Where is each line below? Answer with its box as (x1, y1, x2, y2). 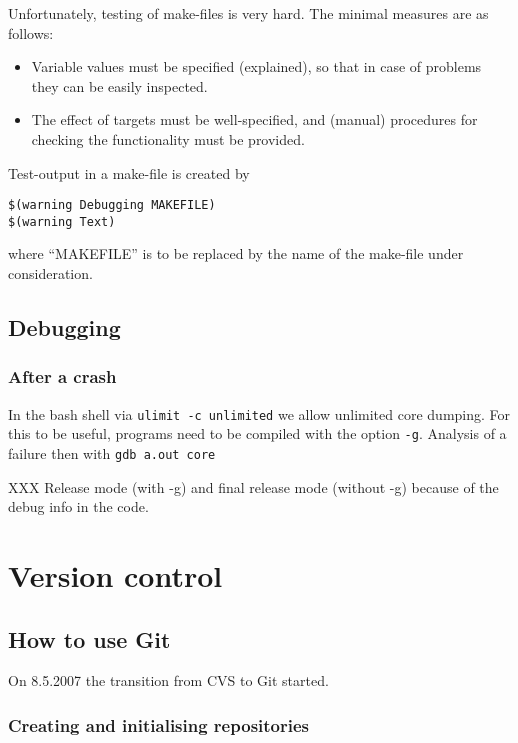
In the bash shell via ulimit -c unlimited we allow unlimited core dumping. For (8, 403, 511, 424)
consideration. (8, 263, 93, 284)
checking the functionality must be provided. (31, 128, 305, 149)
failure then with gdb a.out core (8, 442, 216, 463)
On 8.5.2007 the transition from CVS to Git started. (8, 670, 329, 691)
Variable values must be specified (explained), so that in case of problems (31, 56, 482, 77)
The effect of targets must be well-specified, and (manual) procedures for (31, 109, 478, 130)
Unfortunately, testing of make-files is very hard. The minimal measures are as (8, 3, 489, 23)
